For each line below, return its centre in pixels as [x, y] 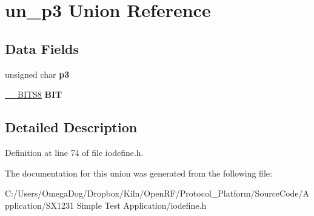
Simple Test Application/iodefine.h [142, 205]
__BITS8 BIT [34, 94]
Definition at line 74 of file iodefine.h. [74, 152]
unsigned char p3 [37, 74]
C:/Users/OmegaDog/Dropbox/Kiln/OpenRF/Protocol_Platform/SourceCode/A [157, 193]
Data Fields [42, 48]
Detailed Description [71, 127]
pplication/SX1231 [39, 205]
